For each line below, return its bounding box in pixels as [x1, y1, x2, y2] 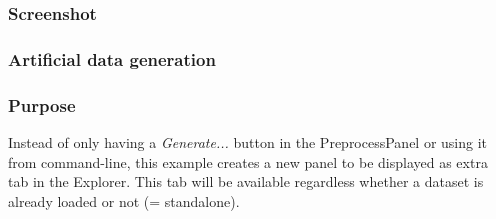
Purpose [8, 92, 76, 117]
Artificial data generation [8, 46, 216, 71]
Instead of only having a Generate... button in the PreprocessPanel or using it [8, 131, 488, 152]
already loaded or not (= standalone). [8, 190, 240, 211]
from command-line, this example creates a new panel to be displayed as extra [8, 151, 488, 172]
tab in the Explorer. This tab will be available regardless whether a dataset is [8, 171, 484, 192]
